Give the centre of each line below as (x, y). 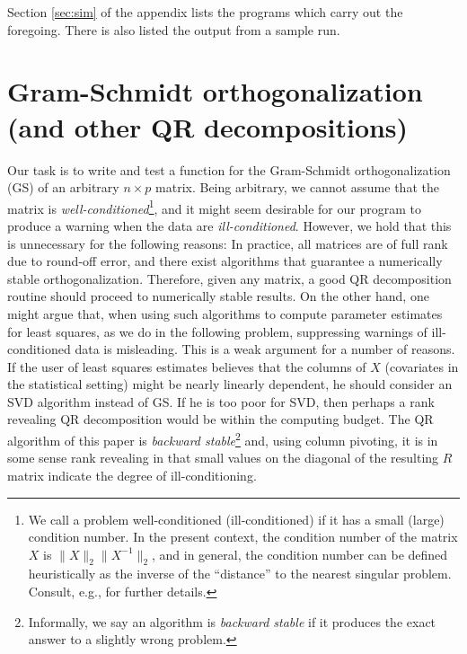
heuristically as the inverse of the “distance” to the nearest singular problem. (240, 574)
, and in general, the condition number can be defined (300, 554)
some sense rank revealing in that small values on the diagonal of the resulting (223, 458)
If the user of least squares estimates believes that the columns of (187, 366)
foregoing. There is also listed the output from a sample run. (174, 29)
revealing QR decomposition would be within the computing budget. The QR (220, 419)
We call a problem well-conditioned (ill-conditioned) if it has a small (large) (236, 519)
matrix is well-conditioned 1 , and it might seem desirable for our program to (214, 207)
